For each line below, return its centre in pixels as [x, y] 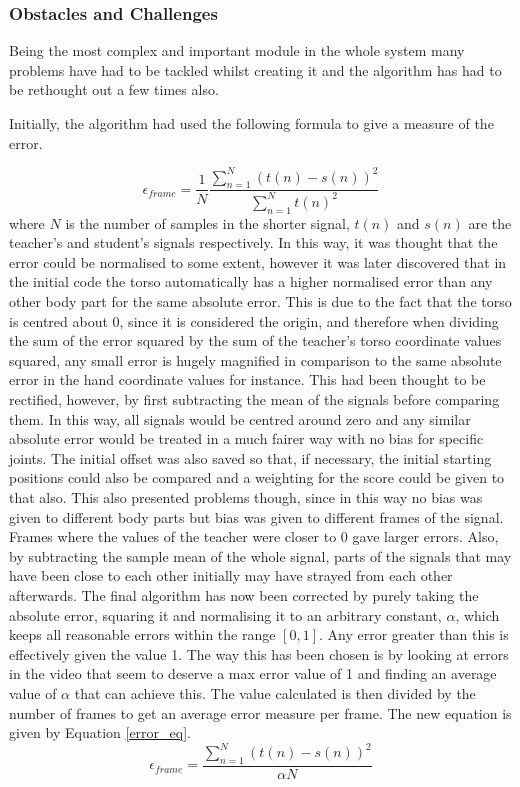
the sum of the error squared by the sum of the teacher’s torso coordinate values [255, 340]
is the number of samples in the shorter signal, [207, 222]
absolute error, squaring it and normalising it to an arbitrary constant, [225, 614]
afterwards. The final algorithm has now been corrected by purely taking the [244, 594]
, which [477, 614]
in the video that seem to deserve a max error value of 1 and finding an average [253, 673]
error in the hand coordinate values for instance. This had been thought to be [247, 379]
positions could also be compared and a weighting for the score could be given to [257, 477]
